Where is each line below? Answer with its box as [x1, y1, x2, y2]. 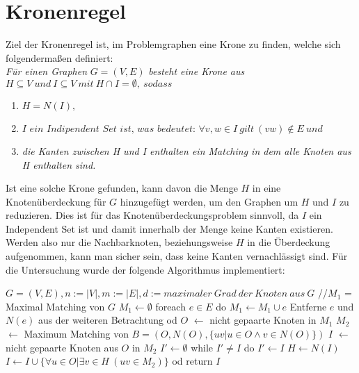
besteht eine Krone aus [148, 64, 245, 78]
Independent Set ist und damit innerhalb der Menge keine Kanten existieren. [6, 221, 333, 235]
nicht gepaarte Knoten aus [6, 340, 118, 354]
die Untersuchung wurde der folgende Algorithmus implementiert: [6, 262, 285, 276]
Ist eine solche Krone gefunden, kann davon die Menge [6, 181, 238, 195]
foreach [155, 299, 186, 313]
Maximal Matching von [6, 299, 105, 313]
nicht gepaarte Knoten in [209, 313, 317, 327]
